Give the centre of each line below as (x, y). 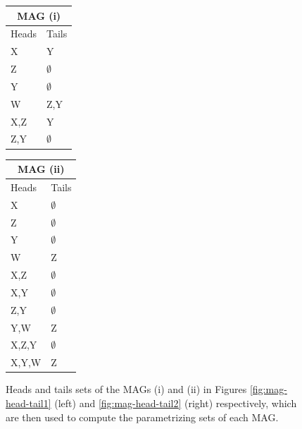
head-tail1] (29, 403)
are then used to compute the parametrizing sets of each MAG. (142, 417)
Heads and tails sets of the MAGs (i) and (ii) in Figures (126, 389)
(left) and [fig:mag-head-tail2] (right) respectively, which (176, 403)
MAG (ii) (41, 169)
